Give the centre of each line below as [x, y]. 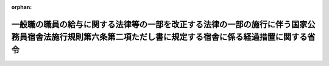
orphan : [22, 7]
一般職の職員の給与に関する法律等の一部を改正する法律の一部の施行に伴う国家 [159, 24]
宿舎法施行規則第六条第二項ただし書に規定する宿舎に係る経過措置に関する [167, 37]
